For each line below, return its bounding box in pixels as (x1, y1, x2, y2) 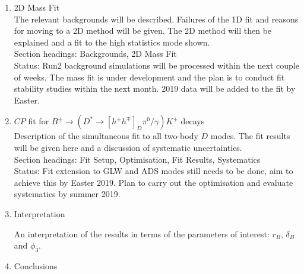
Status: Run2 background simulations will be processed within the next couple (14, 59, 299, 71)
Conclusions (14, 259, 58, 272)
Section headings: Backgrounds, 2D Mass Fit (14, 47, 177, 60)
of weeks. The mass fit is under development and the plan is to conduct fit (14, 70, 285, 83)
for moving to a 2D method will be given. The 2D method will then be (14, 24, 272, 37)
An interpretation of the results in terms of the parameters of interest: (14, 227, 270, 240)
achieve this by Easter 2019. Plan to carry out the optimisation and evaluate (14, 176, 293, 188)
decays (180, 115, 205, 127)
